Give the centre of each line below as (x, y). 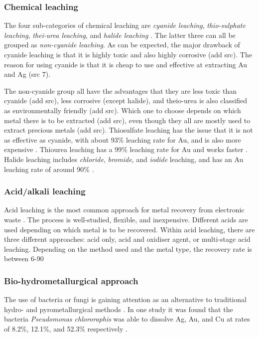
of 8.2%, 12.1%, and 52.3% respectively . (66, 328)
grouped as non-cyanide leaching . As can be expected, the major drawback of (122, 45)
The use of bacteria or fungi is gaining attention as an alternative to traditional (125, 299)
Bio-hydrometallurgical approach (71, 280)
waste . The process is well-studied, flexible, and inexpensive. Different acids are (126, 219)
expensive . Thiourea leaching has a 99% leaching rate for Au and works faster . (126, 149)
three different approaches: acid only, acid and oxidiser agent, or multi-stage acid (127, 239)
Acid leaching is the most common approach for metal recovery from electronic (124, 210)
